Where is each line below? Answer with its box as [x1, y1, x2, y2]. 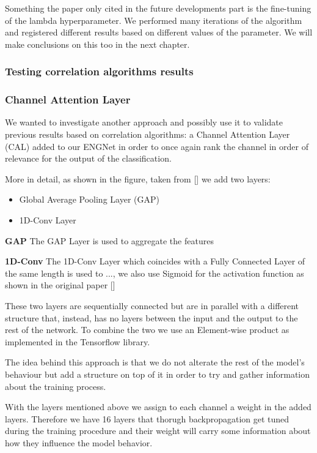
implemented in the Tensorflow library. [5, 335, 150, 348]
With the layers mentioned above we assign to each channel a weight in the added [5, 400, 312, 413]
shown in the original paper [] [5, 279, 115, 291]
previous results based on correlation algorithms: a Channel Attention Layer [5, 128, 290, 141]
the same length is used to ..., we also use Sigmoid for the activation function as [5, 266, 304, 279]
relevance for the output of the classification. [5, 152, 172, 165]
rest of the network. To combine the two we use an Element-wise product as [5, 323, 290, 336]
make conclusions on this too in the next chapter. [5, 37, 190, 50]
